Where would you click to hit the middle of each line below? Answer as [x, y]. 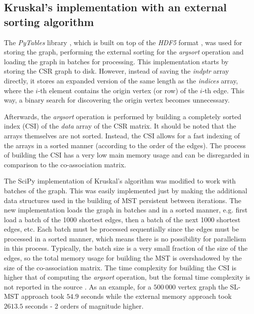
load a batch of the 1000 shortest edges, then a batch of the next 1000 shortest [122, 219]
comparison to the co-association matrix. [65, 164]
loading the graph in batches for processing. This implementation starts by [116, 61]
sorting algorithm [49, 21]
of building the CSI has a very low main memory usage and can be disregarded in [127, 155]
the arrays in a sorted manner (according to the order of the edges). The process [125, 145]
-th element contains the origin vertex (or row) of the [118, 90]
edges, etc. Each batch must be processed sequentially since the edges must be [122, 229]
